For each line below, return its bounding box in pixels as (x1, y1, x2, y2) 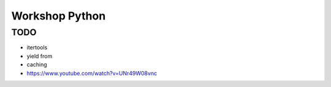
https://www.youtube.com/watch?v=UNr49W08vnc (26, 69, 158, 77)
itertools (26, 44, 48, 51)
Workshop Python (11, 9, 106, 23)
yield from (26, 52, 53, 60)
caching (26, 61, 47, 68)
